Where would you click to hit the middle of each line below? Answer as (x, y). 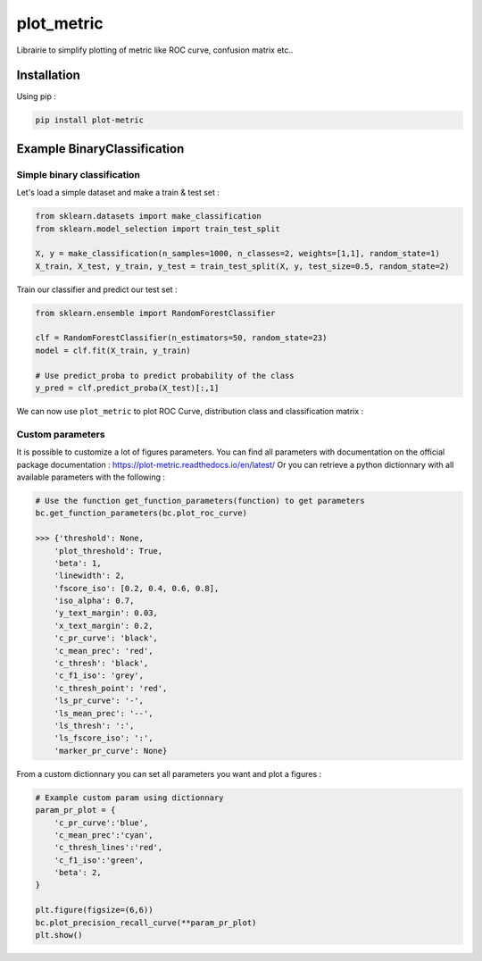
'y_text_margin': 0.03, (106, 613)
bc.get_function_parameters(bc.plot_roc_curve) (141, 513)
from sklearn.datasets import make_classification (149, 216)
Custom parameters (61, 434)
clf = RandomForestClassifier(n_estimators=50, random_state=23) (181, 338)
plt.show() (59, 935)
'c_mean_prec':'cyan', (104, 835)
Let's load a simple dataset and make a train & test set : (118, 193)
